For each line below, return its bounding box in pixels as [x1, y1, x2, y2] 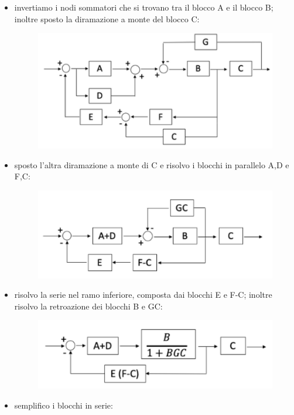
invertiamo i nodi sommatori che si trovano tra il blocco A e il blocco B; [14, 1, 274, 13]
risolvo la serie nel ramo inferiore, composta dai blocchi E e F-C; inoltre [14, 288, 272, 301]
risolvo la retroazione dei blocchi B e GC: [14, 300, 163, 312]
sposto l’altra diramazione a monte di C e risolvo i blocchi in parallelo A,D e [14, 158, 289, 171]
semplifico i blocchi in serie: [14, 399, 113, 411]
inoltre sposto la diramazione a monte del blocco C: [14, 12, 200, 25]
